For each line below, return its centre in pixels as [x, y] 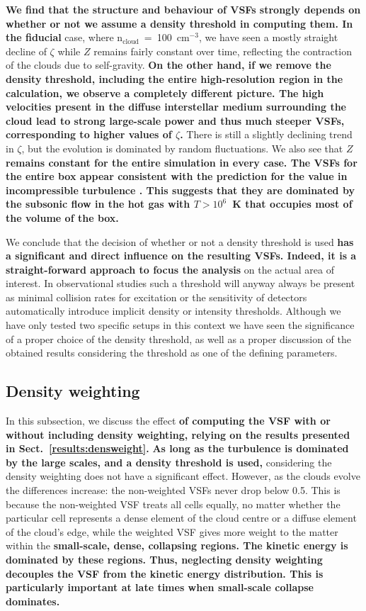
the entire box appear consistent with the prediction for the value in [177, 176]
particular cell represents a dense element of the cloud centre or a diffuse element [181, 518]
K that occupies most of [292, 204]
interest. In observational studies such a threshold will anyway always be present [181, 283]
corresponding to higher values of [89, 134]
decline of [26, 51]
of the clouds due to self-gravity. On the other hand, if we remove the [168, 65]
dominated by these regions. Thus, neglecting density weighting [164, 559]
